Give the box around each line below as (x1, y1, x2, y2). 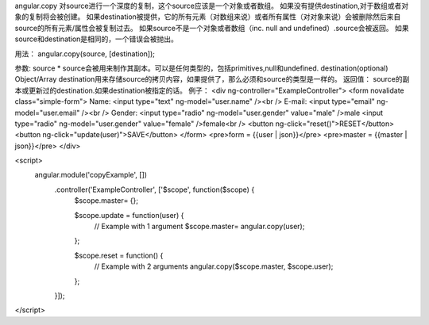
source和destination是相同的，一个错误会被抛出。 (14, 34, 179, 44)
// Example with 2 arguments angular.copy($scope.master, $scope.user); (94, 262, 334, 271)
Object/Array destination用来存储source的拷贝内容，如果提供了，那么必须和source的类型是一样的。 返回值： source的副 (14, 75, 410, 84)
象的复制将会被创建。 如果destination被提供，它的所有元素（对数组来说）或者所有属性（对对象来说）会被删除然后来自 (14, 12, 401, 21)
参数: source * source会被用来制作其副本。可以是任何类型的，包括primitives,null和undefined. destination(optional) (14, 63, 388, 73)
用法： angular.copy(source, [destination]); (14, 48, 155, 59)
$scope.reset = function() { (74, 250, 164, 260)
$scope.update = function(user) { (74, 210, 184, 220)
